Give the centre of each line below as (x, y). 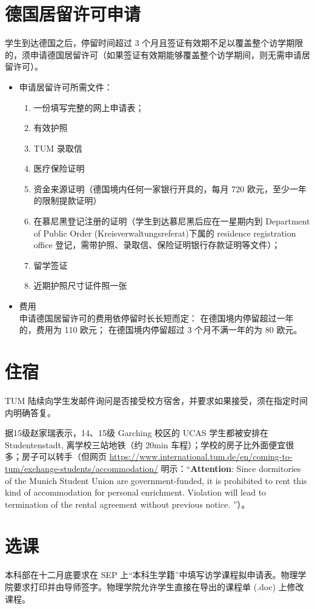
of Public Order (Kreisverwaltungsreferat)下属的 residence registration (165, 233)
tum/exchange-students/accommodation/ (81, 468)
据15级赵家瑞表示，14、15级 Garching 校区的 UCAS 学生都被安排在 (137, 433)
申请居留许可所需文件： (66, 86)
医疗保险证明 (59, 168)
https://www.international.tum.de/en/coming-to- (201, 456)
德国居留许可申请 (73, 14)
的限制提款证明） (68, 200)
